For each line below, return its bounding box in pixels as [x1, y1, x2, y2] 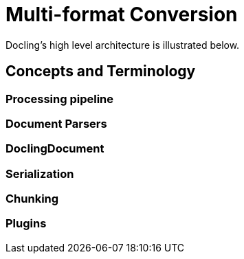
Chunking [5, 192, 59, 206]
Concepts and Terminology [5, 63, 196, 80]
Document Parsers [5, 116, 107, 131]
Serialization [5, 166, 74, 181]
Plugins [5, 216, 47, 231]
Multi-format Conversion [5, 3, 238, 26]
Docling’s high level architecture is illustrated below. [5, 38, 240, 51]
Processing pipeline [5, 91, 114, 106]
